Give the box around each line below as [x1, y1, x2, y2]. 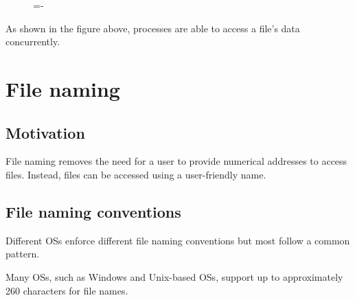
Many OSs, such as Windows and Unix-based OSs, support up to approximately [5, 269, 343, 284]
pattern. [5, 246, 40, 261]
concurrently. [5, 34, 60, 49]
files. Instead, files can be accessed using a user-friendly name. [5, 167, 266, 181]
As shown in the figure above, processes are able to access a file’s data [5, 21, 300, 35]
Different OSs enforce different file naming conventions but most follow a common [5, 233, 350, 247]
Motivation [5, 122, 85, 143]
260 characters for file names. [5, 283, 128, 297]
